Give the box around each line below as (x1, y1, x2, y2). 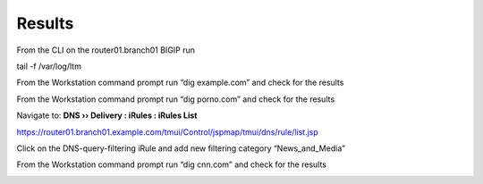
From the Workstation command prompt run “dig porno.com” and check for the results (16, 94, 335, 105)
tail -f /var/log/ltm (16, 61, 82, 71)
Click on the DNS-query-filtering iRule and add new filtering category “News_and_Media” (16, 143, 346, 154)
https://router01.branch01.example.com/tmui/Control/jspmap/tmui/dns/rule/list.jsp (16, 126, 319, 138)
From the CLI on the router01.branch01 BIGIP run (16, 45, 196, 55)
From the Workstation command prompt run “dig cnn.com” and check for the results (16, 159, 326, 170)
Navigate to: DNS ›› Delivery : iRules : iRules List (16, 110, 198, 121)
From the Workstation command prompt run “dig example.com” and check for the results (16, 77, 344, 88)
